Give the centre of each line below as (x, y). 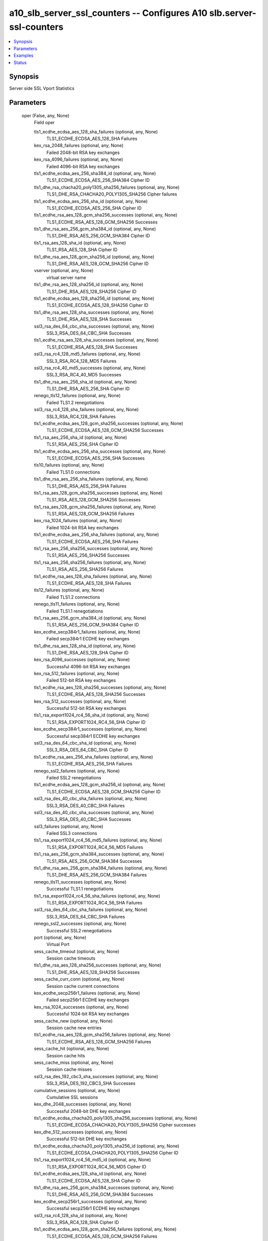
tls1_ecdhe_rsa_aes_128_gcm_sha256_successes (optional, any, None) (106, 215)
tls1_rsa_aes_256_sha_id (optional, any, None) (81, 437)
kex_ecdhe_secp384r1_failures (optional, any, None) (87, 632)
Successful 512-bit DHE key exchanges (87, 1139)
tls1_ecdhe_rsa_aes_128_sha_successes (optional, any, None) (96, 340)
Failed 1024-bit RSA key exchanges (83, 527)
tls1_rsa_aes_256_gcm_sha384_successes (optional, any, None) (99, 854)
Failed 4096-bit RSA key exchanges (83, 166)
